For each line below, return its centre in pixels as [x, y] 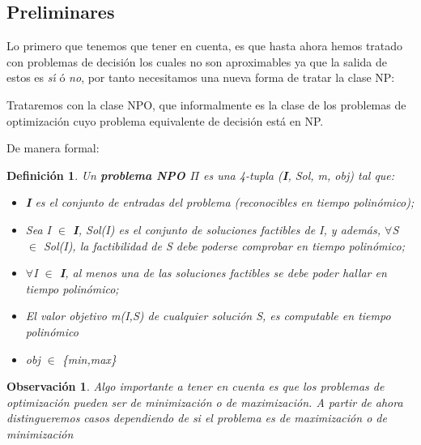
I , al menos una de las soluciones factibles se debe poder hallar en [223, 273]
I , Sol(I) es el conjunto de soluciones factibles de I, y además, [227, 229]
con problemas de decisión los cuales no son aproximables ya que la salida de [197, 61]
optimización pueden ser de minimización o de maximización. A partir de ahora [205, 402]
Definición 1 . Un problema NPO [96, 175]
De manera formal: [53, 148]
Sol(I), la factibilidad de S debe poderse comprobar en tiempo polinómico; [224, 245]
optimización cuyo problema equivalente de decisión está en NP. [165, 120]
